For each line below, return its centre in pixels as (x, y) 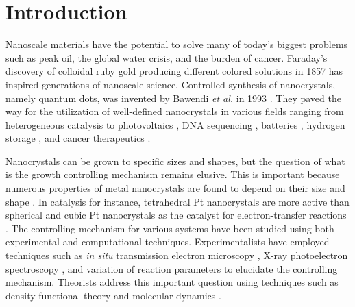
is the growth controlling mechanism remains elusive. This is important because (173, 174)
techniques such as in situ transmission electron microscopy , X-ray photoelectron (177, 255)
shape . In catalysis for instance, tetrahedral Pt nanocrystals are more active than (177, 201)
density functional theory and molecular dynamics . (113, 295)
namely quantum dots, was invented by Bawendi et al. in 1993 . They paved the (173, 98)
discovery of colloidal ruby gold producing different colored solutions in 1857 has (174, 71)
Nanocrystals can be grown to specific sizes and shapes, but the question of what (175, 161)
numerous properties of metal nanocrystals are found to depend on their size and (175, 188)
